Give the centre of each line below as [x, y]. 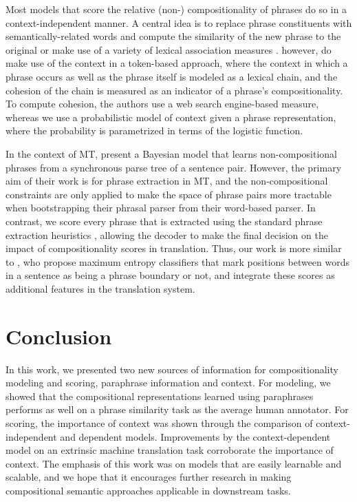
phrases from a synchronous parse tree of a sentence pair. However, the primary [174, 167]
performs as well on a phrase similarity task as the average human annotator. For [177, 409]
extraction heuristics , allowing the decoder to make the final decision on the [167, 234]
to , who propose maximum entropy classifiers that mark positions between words [178, 261]
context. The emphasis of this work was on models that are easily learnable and [174, 463]
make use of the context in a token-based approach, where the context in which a [177, 63]
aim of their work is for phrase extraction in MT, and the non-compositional [167, 181]
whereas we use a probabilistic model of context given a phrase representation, [171, 117]
